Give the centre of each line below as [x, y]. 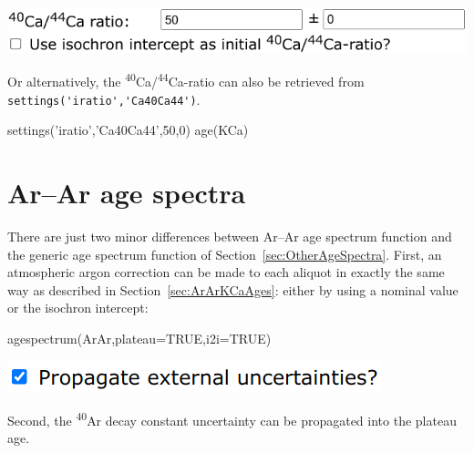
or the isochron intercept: [78, 308]
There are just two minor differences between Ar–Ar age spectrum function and [230, 237]
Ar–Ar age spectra [127, 193]
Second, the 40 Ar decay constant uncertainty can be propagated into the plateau [232, 419]
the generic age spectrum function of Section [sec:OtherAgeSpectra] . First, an [225, 254]
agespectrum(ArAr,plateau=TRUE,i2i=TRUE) [139, 338]
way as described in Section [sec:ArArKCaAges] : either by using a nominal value [233, 289]
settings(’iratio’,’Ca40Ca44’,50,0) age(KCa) [128, 130]
